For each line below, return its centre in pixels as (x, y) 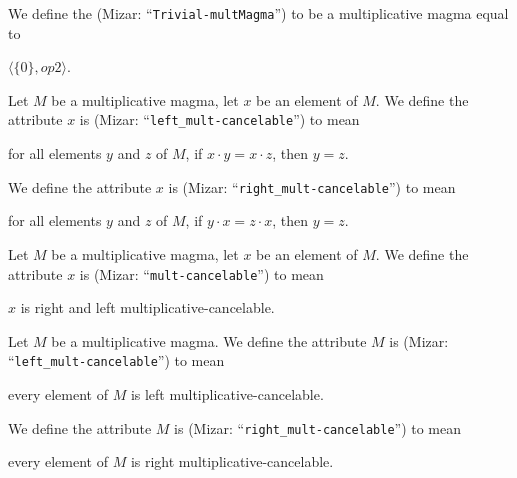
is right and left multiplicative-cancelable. (147, 307)
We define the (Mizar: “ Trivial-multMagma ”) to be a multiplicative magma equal (258, 13)
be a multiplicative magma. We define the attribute (209, 340)
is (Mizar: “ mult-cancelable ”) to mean (201, 273)
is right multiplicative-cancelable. (232, 461)
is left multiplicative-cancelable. (227, 394)
